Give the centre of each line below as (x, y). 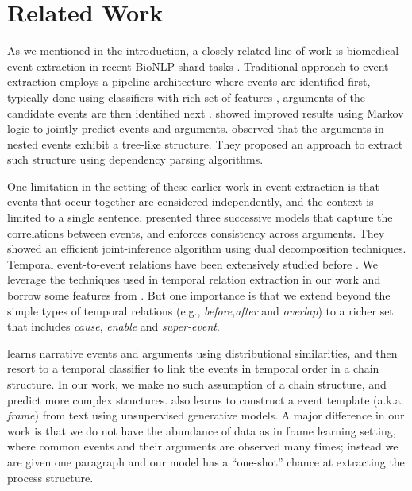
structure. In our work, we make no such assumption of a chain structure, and (197, 384)
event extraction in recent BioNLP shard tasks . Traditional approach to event (198, 66)
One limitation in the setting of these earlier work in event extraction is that (193, 186)
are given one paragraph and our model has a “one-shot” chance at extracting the (206, 461)
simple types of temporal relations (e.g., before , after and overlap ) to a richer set (200, 310)
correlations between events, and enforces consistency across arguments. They (196, 232)
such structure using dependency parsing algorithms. (135, 159)
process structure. (50, 477)
